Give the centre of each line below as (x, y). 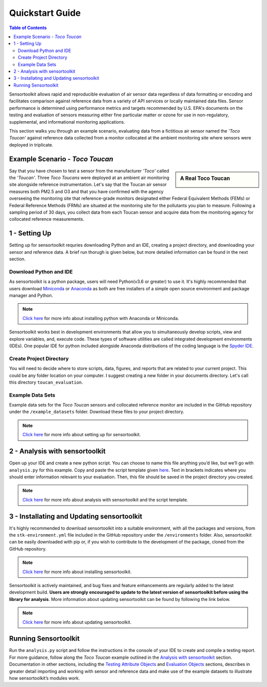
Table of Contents (28, 28)
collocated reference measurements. (47, 219)
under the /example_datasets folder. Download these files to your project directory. (97, 412)
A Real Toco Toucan (205, 178)
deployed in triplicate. (31, 145)
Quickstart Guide (45, 13)
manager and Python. (31, 296)
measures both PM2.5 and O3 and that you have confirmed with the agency (86, 191)
